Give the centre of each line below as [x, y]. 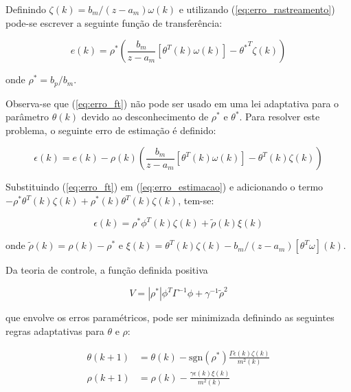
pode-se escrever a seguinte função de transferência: [114, 22]
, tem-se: [196, 200]
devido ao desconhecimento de [145, 117]
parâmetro [27, 117]
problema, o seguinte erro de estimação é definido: [111, 130]
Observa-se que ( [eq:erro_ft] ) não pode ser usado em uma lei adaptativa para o [172, 103]
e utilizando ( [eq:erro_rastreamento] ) [257, 9]
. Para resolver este [280, 117]
